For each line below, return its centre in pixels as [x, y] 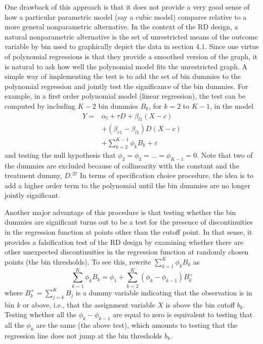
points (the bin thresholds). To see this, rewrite [78, 261]
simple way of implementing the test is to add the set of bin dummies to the [123, 76]
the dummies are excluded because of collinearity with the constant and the [122, 165]
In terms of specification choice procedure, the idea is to [167, 175]
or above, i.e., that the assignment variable [89, 304]
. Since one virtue [232, 46]
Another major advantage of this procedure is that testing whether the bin [120, 212]
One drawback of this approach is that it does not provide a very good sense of [127, 7]
